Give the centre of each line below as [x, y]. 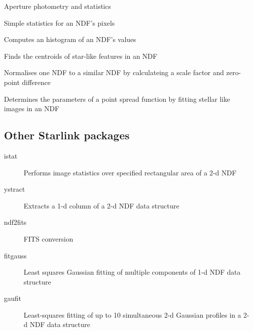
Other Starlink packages [67, 135]
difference [36, 82]
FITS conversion [49, 238]
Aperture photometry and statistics [57, 6]
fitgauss [16, 255]
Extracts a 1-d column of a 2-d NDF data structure [102, 205]
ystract [15, 189]
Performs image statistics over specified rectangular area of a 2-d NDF [130, 172]
